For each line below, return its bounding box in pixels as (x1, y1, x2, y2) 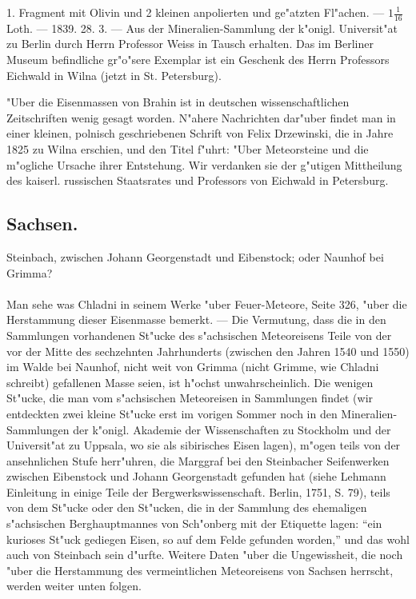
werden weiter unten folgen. (6, 577, 142, 594)
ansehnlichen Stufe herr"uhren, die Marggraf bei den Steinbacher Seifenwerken (6, 452, 390, 469)
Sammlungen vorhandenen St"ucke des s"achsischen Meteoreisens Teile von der (6, 326, 392, 343)
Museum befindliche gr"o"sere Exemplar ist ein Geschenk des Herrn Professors (6, 51, 390, 68)
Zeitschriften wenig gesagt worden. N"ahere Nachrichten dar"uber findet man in (6, 109, 396, 126)
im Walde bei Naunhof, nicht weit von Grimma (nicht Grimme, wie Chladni (6, 358, 379, 375)
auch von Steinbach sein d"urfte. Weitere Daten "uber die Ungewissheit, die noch (6, 546, 403, 563)
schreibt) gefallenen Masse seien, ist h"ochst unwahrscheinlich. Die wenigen (6, 373, 374, 390)
